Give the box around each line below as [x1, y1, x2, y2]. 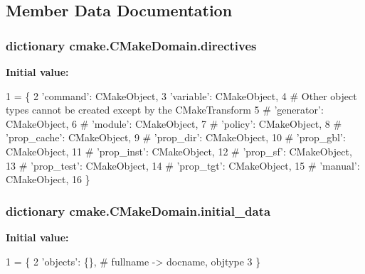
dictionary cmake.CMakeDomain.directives [6, 36, 257, 54]
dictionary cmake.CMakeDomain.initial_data [6, 202, 271, 219]
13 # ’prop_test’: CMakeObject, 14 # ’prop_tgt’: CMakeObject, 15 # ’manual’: [6, 158, 360, 172]
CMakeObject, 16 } [6, 172, 90, 187]
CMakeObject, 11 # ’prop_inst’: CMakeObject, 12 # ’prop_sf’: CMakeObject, [6, 143, 352, 158]
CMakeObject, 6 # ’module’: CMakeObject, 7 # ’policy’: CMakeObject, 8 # [6, 116, 342, 131]
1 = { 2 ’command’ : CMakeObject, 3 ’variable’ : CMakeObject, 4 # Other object [6, 88, 357, 103]
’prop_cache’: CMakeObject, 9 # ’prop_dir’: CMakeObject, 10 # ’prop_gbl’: [6, 130, 346, 145]
